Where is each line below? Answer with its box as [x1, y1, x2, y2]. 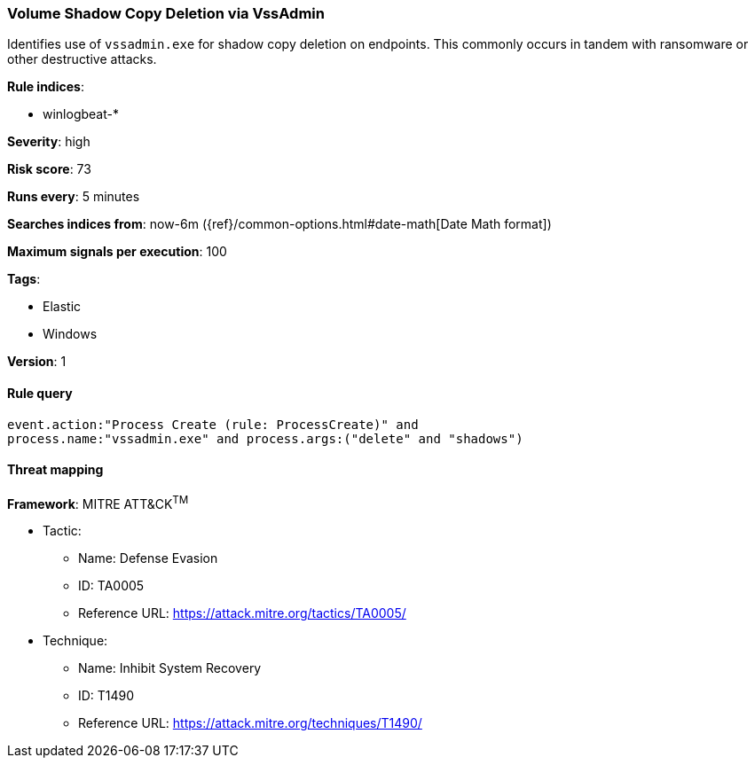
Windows [43, 326, 98, 342]
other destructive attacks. [7, 51, 157, 67]
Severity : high [7, 134, 90, 150]
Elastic [43, 299, 82, 315]
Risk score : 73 [7, 161, 91, 177]
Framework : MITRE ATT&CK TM [7, 493, 189, 511]
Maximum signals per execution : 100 [7, 244, 227, 260]
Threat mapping [7, 462, 104, 478]
